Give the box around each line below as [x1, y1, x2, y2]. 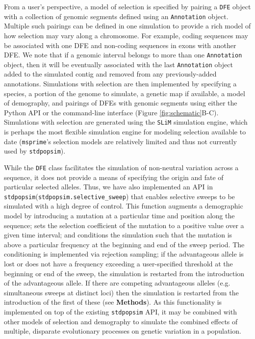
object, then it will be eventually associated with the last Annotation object [4, 59, 233, 69]
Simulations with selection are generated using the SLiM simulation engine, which [4, 117, 248, 127]
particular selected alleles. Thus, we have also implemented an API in [4, 182, 213, 192]
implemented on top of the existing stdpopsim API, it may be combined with [4, 306, 237, 316]
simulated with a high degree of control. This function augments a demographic [4, 201, 243, 211]
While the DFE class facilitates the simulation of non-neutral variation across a [4, 162, 239, 172]
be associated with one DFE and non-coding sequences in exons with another [4, 40, 236, 50]
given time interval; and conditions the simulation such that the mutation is [4, 230, 232, 240]
